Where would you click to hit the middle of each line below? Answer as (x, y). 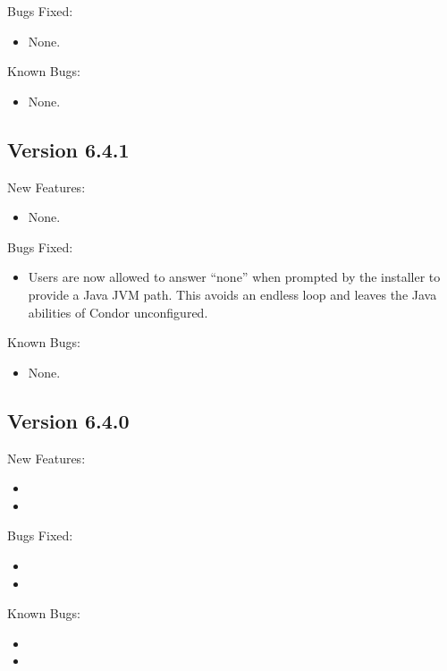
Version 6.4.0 (68, 420)
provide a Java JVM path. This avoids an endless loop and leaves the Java (232, 294)
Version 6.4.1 (68, 149)
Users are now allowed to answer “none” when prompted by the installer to (234, 277)
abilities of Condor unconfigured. (118, 312)
